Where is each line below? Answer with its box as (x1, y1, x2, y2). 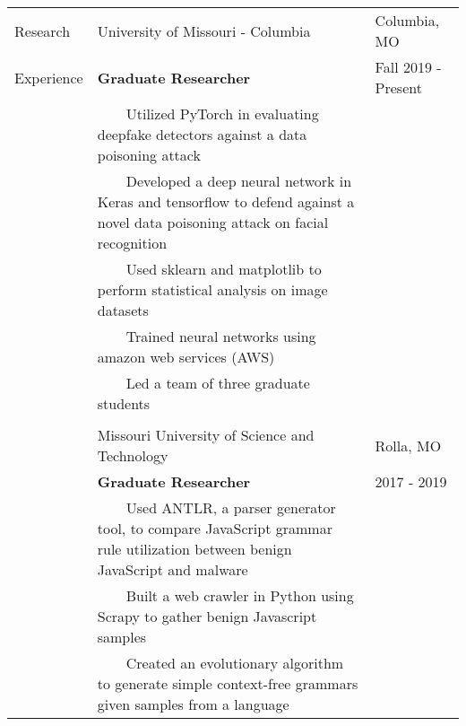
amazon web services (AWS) (97, 346, 275, 367)
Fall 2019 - (375, 57, 442, 77)
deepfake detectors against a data (97, 124, 307, 144)
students (97, 393, 151, 414)
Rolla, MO (375, 434, 442, 456)
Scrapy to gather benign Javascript (97, 606, 317, 626)
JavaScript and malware (97, 559, 248, 580)
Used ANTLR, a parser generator (125, 497, 336, 518)
